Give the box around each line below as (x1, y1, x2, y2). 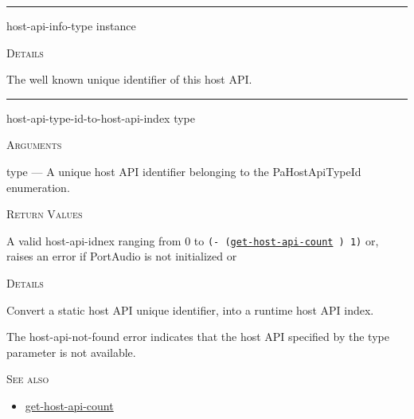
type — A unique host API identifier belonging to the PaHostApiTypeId (6, 163, 361, 179)
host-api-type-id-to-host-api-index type (6, 109, 196, 126)
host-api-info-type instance (6, 18, 136, 33)
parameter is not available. (6, 343, 136, 360)
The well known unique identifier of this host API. (6, 71, 252, 88)
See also (6, 370, 49, 387)
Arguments (6, 136, 62, 153)
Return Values (6, 206, 83, 222)
